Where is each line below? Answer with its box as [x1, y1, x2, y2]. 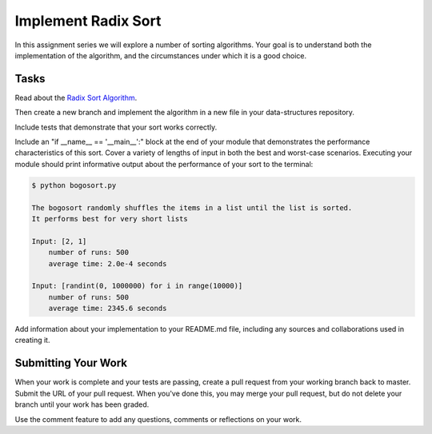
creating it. [14, 336, 50, 345]
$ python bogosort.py [31, 181, 117, 189]
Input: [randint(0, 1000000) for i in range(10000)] [31, 281, 243, 291]
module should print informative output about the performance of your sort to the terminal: [14, 159, 314, 169]
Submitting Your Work [14, 356, 128, 370]
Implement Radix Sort [14, 12, 162, 30]
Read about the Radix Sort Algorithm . [14, 93, 138, 102]
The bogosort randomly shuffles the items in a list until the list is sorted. [31, 203, 353, 212]
